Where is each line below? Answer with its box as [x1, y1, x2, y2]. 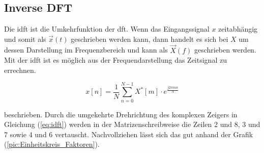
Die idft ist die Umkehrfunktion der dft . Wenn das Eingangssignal [4, 23, 210, 34]
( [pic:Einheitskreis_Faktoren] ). [4, 139, 100, 149]
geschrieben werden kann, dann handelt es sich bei [71, 33, 228, 44]
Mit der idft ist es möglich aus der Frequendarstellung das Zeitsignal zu [4, 55, 227, 65]
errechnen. [4, 64, 36, 75]
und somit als [4, 33, 46, 44]
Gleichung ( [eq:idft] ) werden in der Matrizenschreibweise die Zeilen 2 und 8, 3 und [4, 119, 260, 130]
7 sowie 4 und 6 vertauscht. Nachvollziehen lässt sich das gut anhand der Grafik [4, 129, 253, 139]
